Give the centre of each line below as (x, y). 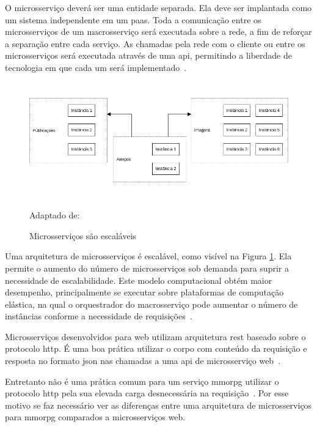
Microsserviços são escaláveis (83, 235)
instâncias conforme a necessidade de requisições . (99, 316)
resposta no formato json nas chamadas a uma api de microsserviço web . (143, 361)
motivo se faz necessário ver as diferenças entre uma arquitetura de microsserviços (158, 405)
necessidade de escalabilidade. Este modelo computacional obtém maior (139, 280)
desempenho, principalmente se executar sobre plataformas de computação (144, 292)
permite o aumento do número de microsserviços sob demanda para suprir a (147, 268)
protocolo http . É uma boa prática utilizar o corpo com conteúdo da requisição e (156, 348)
